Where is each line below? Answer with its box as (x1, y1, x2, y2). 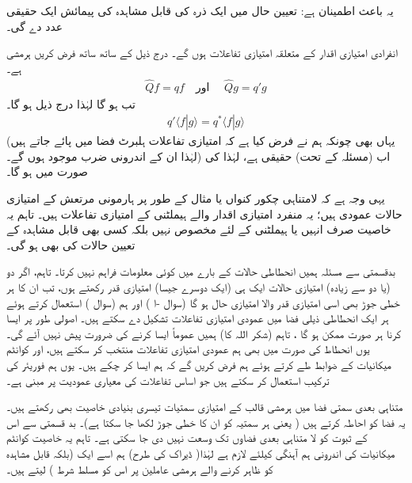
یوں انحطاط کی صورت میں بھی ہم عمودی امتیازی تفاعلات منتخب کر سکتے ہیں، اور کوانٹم (6, 340, 370, 357)
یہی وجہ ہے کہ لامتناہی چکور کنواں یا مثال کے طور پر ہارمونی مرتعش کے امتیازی (6, 190, 385, 207)
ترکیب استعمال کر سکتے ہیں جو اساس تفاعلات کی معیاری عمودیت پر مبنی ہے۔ (6, 371, 330, 388)
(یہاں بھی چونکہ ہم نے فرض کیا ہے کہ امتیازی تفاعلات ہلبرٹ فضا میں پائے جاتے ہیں (6, 132, 395, 149)
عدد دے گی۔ (6, 17, 63, 34)
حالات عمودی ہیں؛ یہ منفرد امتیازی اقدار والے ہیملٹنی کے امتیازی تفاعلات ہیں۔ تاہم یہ (6, 205, 402, 222)
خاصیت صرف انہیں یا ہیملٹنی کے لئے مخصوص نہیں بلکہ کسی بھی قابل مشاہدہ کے (6, 221, 391, 238)
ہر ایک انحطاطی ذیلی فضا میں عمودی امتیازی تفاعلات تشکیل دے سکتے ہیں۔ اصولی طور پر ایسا (6, 310, 389, 326)
